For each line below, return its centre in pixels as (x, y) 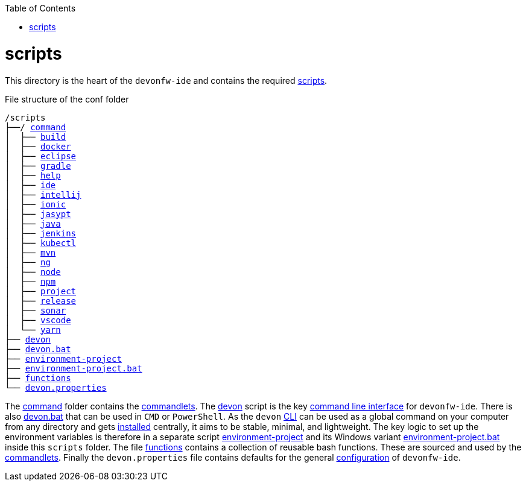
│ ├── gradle (38, 166)
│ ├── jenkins (41, 233)
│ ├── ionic (36, 204)
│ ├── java (33, 223)
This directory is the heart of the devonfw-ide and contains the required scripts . (166, 80)
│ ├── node (33, 272)
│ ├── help (33, 175)
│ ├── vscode (38, 320)
